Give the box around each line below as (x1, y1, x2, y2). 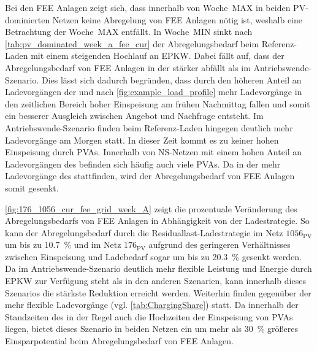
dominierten (5, 13, 50, 26)
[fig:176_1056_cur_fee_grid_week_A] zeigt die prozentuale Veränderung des (5, 202, 297, 215)
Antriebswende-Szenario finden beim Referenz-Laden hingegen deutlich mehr (5, 121, 293, 134)
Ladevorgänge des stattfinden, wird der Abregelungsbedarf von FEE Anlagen (5, 169, 295, 182)
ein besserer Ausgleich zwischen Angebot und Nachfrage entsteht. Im (5, 109, 264, 122)
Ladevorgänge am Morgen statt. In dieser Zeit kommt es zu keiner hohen (5, 133, 279, 146)
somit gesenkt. (5, 181, 59, 194)
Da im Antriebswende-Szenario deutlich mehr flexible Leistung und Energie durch (5, 262, 312, 275)
